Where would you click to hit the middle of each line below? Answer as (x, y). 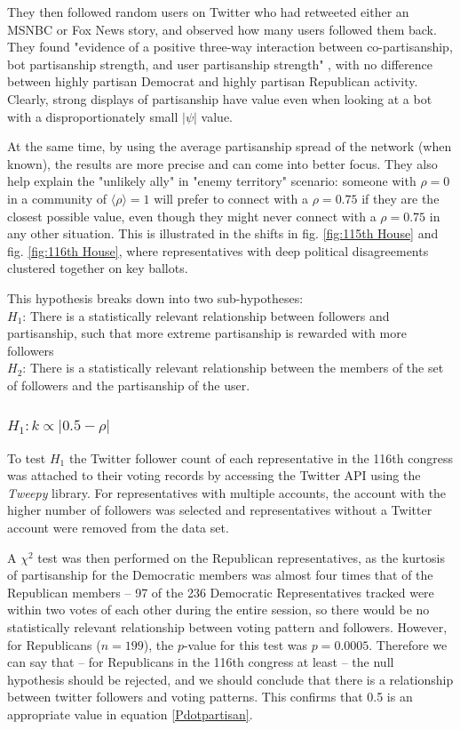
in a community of (57, 198)
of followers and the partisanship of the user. (129, 385)
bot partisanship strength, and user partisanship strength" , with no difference (220, 64)
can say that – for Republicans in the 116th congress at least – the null (201, 662)
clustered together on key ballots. (98, 268)
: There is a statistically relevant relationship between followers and (206, 315)
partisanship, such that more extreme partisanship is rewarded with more (207, 333)
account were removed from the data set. (118, 528)
